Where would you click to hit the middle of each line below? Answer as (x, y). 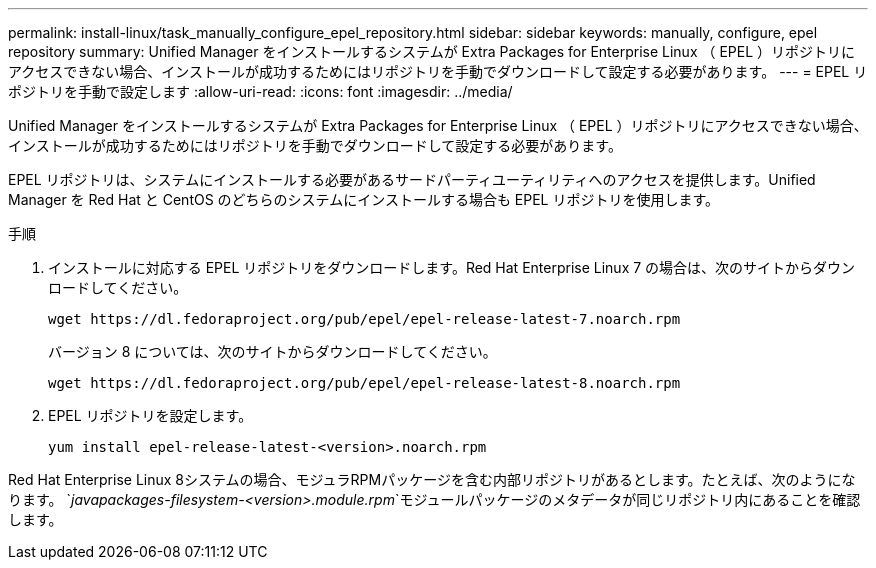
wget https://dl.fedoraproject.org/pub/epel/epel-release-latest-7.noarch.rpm (364, 319)
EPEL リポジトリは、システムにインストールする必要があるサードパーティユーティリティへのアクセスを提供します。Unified (412, 179)
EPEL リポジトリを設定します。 (150, 415)
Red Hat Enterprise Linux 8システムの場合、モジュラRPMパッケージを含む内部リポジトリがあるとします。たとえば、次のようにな (432, 479)
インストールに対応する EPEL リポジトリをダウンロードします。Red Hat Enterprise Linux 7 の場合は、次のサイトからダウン (452, 267)
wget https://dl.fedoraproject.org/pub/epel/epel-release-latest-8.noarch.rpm (364, 383)
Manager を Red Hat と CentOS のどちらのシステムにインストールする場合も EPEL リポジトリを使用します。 (364, 199)
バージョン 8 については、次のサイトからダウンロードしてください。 (272, 351)
